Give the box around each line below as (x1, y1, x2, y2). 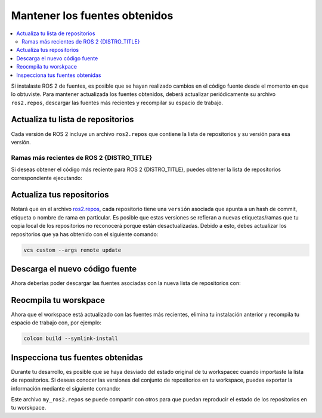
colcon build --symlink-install (23, 335, 119, 342)
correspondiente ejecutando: (11, 174, 83, 181)
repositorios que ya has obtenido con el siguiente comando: (11, 230, 159, 238)
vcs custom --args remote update (23, 246, 122, 253)
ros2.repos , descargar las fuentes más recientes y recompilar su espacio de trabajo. (11, 99, 224, 106)
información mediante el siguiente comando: (11, 385, 120, 392)
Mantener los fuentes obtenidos (11, 9, 174, 22)
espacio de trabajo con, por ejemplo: (11, 319, 101, 326)
